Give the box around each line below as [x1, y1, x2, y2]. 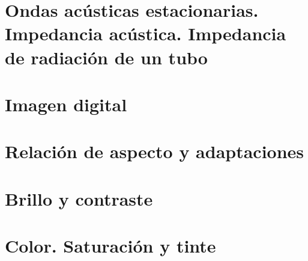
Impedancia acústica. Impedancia [5, 21, 286, 46]
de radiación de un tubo [5, 45, 208, 69]
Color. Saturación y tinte [5, 233, 216, 258]
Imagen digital [5, 91, 127, 116]
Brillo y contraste [5, 186, 153, 210]
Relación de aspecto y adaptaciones [5, 139, 304, 164]
